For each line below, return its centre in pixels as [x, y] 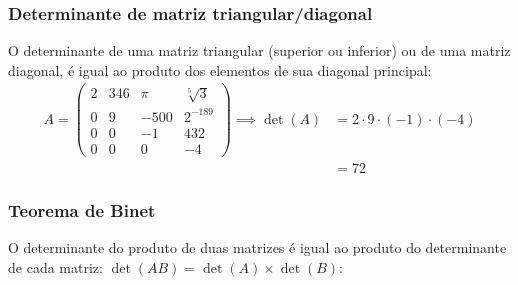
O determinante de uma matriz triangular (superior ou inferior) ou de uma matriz [259, 50]
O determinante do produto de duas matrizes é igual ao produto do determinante [257, 246]
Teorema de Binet [82, 209]
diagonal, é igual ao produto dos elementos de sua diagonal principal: [220, 69]
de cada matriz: [55, 266]
